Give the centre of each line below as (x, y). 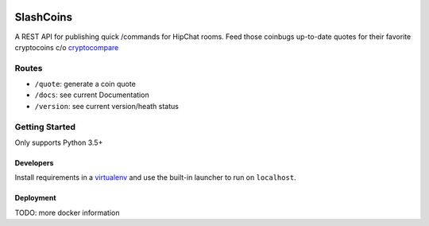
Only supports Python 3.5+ (59, 142)
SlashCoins (44, 17)
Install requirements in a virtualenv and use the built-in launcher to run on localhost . (156, 177)
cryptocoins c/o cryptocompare (67, 47)
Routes (29, 68)
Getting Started (45, 127)
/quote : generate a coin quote (85, 84)
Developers (34, 162)
